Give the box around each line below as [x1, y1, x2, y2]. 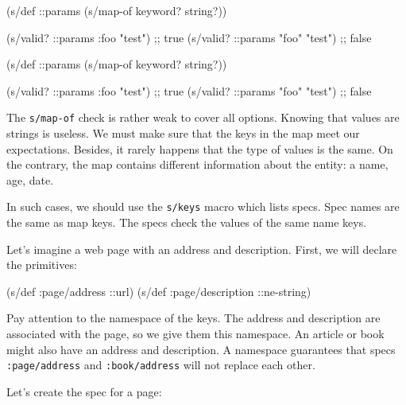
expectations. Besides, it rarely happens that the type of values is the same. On [6, 140, 393, 157]
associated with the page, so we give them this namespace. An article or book [6, 325, 385, 342]
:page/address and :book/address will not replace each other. [6, 356, 315, 373]
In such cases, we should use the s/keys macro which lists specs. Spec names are [6, 198, 400, 215]
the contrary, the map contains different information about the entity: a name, [6, 156, 389, 173]
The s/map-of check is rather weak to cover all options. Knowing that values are [6, 109, 400, 126]
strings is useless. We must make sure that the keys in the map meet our [6, 125, 360, 142]
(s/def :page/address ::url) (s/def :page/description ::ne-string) [6, 282, 311, 299]
